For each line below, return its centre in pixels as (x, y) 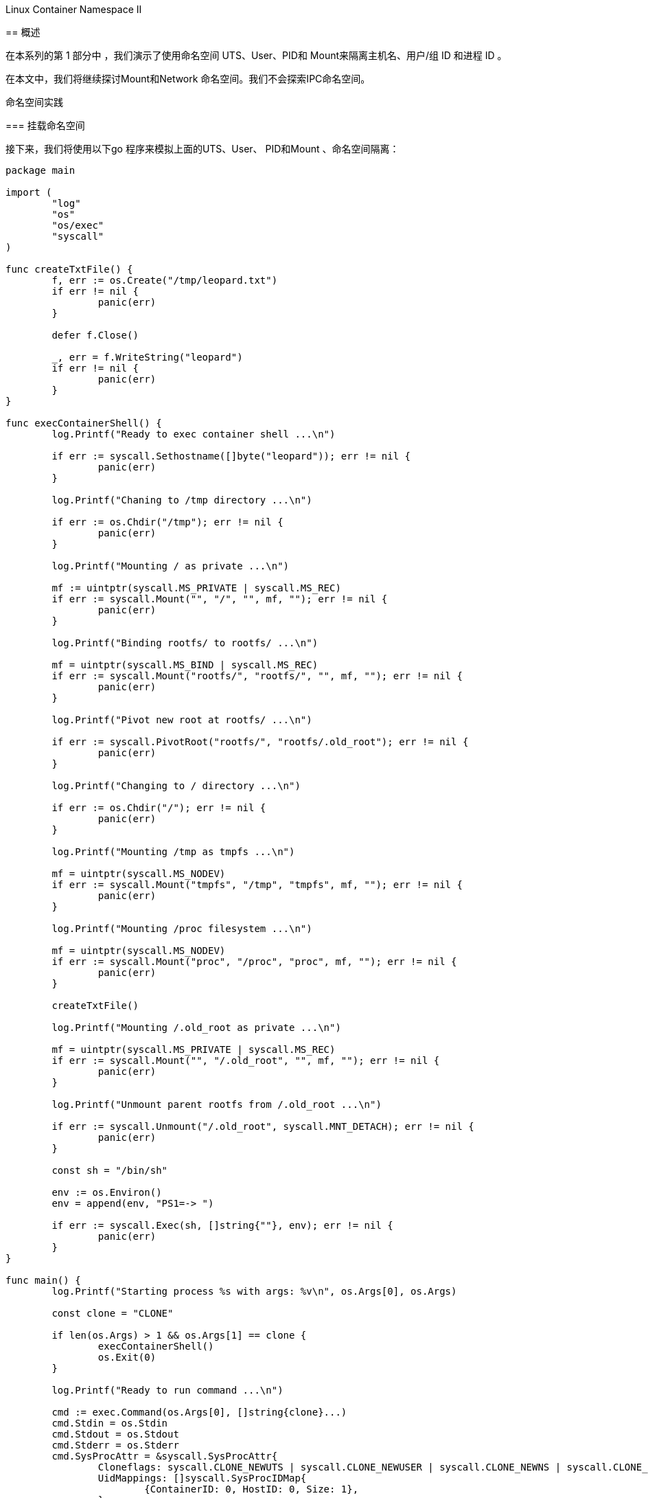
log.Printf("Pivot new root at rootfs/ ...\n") (182, 720)
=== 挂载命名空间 (45, 125)
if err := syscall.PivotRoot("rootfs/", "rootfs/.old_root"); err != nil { (260, 742)
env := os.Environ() (107, 1192)
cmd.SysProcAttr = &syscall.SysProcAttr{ (165, 1456)
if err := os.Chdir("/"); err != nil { (159, 808)
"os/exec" (78, 225)
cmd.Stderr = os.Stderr (115, 1445)
